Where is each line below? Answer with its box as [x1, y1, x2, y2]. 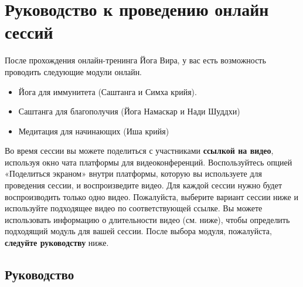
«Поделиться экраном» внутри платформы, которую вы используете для [5, 167, 263, 180]
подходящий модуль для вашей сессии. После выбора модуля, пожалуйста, [5, 225, 272, 237]
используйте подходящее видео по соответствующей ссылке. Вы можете [5, 202, 263, 214]
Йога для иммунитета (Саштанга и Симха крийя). [18, 85, 197, 97]
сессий [5, 20, 53, 44]
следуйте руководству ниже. [5, 237, 109, 249]
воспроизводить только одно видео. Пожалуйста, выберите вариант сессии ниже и [5, 190, 298, 202]
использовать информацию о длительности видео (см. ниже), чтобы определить [5, 213, 290, 225]
